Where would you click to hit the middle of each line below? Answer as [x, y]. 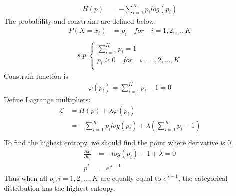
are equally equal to [131, 177]
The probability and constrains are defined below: [80, 21]
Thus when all [26, 177]
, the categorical [203, 177]
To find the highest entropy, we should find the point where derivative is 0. [118, 142]
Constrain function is [36, 76]
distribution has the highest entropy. [60, 188]
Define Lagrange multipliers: [47, 99]
